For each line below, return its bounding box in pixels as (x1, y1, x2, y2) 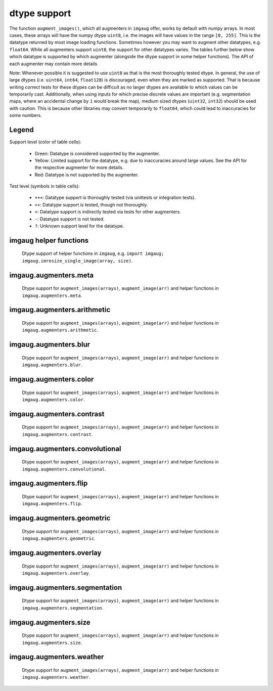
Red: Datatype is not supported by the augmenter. (34, 171, 139, 178)
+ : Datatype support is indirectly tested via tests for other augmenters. (34, 209, 181, 215)
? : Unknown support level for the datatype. (34, 223, 124, 229)
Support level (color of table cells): (9, 139, 82, 145)
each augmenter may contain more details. (9, 61, 99, 67)
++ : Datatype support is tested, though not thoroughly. (34, 201, 148, 207)
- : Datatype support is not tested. (34, 215, 105, 222)
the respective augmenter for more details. (34, 164, 124, 170)
